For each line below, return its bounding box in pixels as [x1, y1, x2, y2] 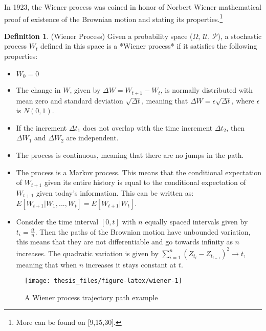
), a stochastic [217, 30, 262, 41]
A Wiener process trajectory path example [25, 292, 158, 302]
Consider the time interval [16, 216, 99, 226]
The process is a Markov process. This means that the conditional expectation [16, 167, 262, 177]
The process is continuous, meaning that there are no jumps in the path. [16, 149, 244, 160]
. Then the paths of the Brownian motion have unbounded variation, [35, 226, 251, 237]
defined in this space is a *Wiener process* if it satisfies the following [40, 40, 257, 51]
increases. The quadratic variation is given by [16, 247, 159, 258]
